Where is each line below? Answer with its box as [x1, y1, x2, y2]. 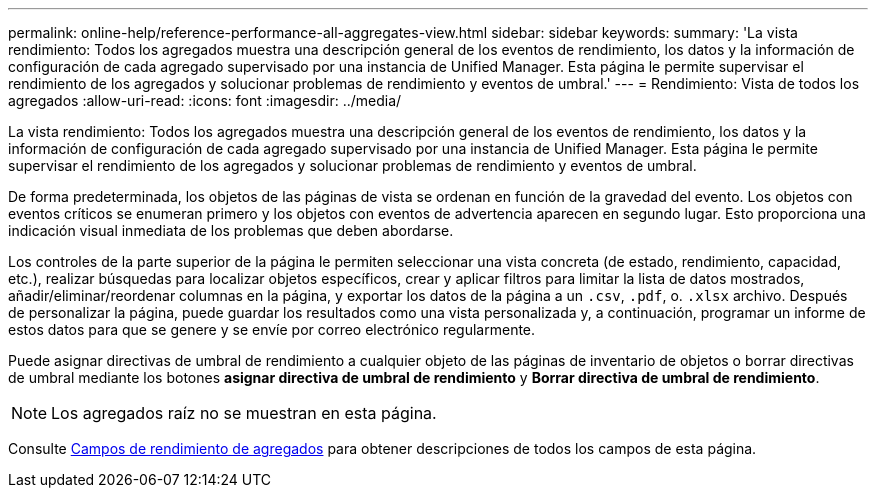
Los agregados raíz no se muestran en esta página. [51, 403, 437, 423]
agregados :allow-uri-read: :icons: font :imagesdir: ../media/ [8, 92, 402, 109]
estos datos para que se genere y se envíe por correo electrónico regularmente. [8, 321, 536, 338]
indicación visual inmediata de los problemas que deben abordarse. [8, 222, 454, 239]
